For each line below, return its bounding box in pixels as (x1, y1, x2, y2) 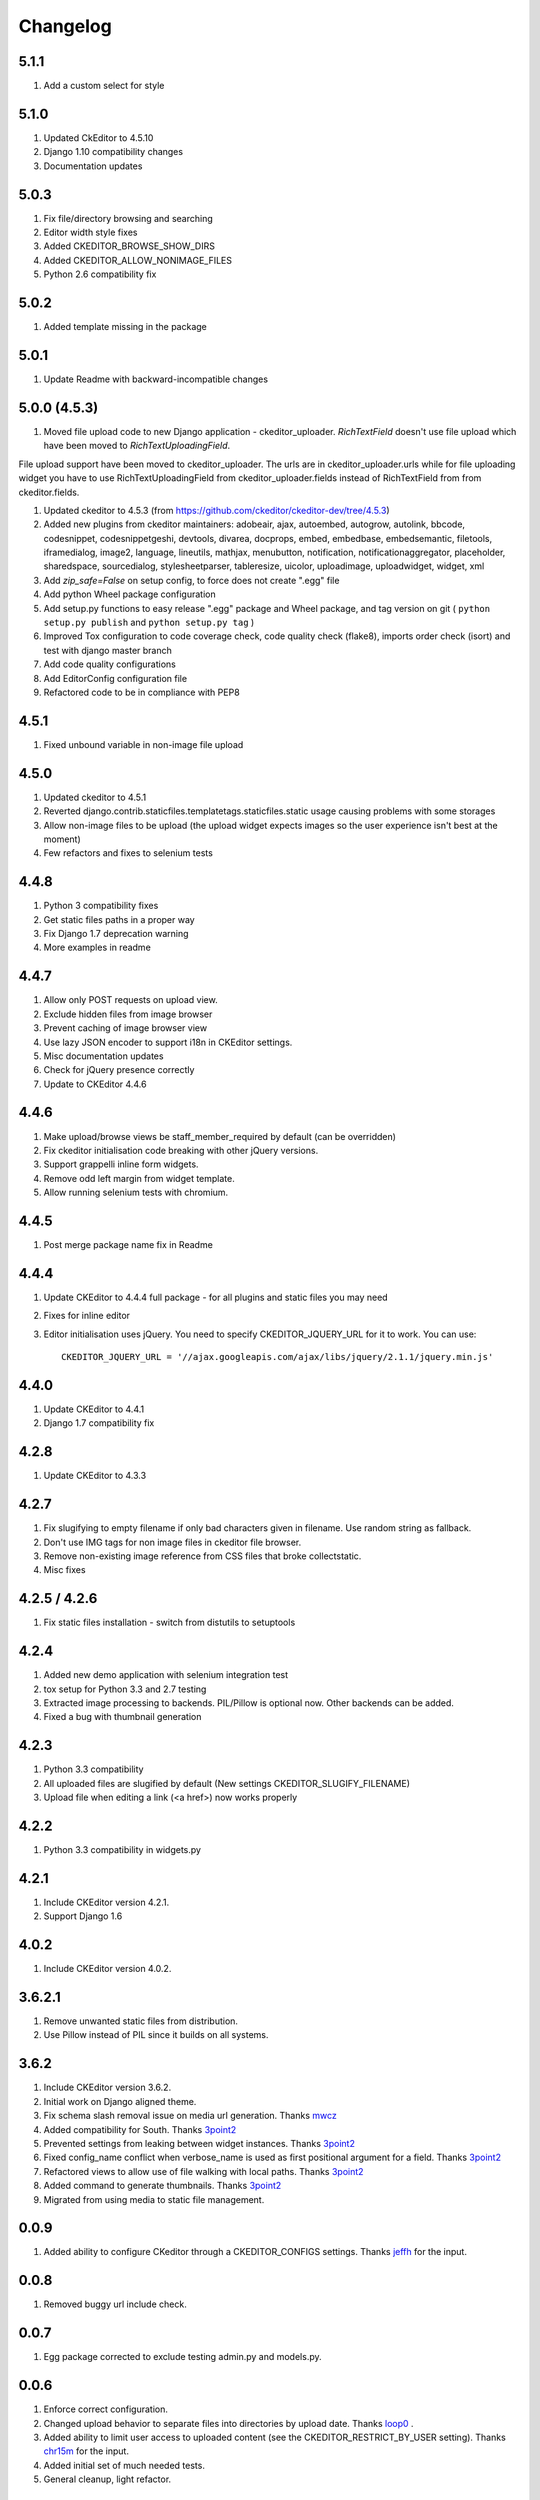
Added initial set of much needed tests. (43, 2459, 205, 2471)
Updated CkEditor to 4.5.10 (43, 131, 154, 144)
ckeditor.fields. (18, 486, 80, 498)
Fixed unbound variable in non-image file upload (43, 738, 244, 750)
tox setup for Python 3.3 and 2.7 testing (43, 1683, 207, 1695)
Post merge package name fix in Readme (43, 1239, 214, 1251)
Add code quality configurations (43, 658, 177, 670)
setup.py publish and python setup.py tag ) (43, 616, 255, 629)
